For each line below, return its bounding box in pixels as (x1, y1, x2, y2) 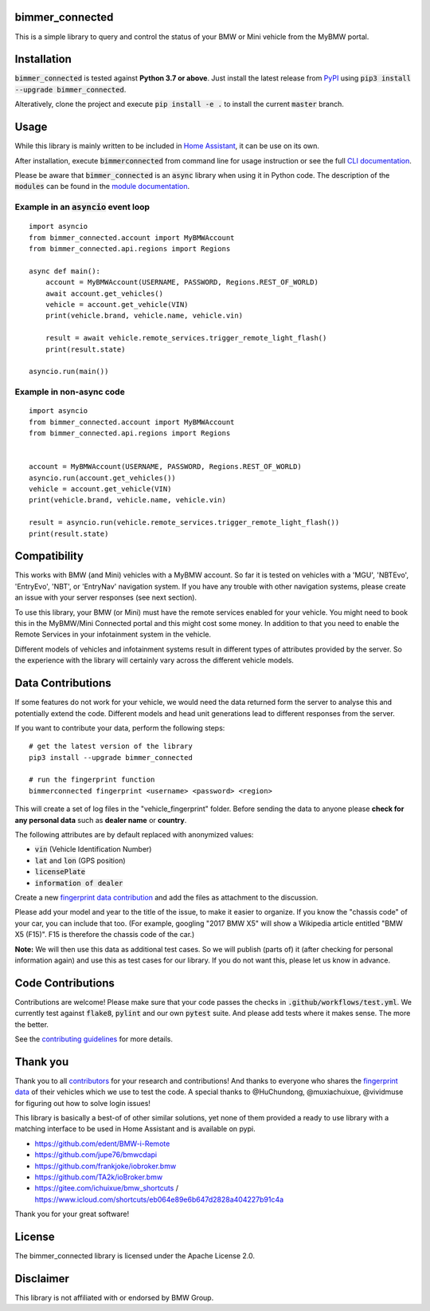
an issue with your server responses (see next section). (14, 593, 197, 602)
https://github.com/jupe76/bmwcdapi (34, 1150, 158, 1159)
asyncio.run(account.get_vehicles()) (29, 473, 177, 482)
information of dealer (34, 878, 123, 888)
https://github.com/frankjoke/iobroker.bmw (34, 1161, 177, 1171)
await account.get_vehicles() (45, 289, 163, 298)
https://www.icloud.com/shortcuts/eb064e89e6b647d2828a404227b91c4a (34, 1195, 284, 1204)
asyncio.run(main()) (29, 367, 109, 376)
